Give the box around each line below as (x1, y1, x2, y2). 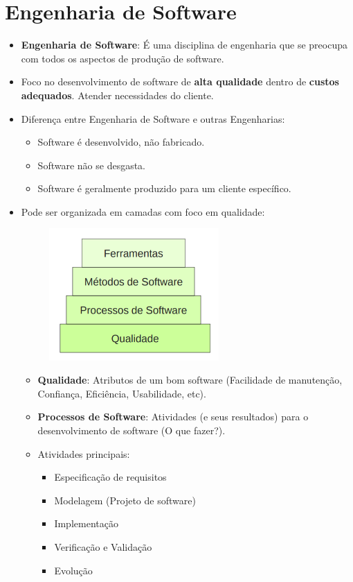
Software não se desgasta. (37, 157, 146, 172)
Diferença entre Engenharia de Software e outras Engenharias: (21, 111, 285, 126)
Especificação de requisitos (54, 470, 167, 484)
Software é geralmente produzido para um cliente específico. (37, 181, 291, 196)
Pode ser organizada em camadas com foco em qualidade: (21, 204, 265, 219)
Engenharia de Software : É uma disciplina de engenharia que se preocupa (21, 37, 347, 52)
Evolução (54, 563, 93, 577)
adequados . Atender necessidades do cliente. (21, 87, 214, 102)
